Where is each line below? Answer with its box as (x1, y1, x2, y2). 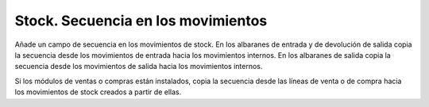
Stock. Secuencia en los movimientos (14, 12, 268, 29)
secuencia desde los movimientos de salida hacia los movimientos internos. (14, 62, 263, 71)
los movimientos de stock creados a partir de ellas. (14, 87, 182, 97)
